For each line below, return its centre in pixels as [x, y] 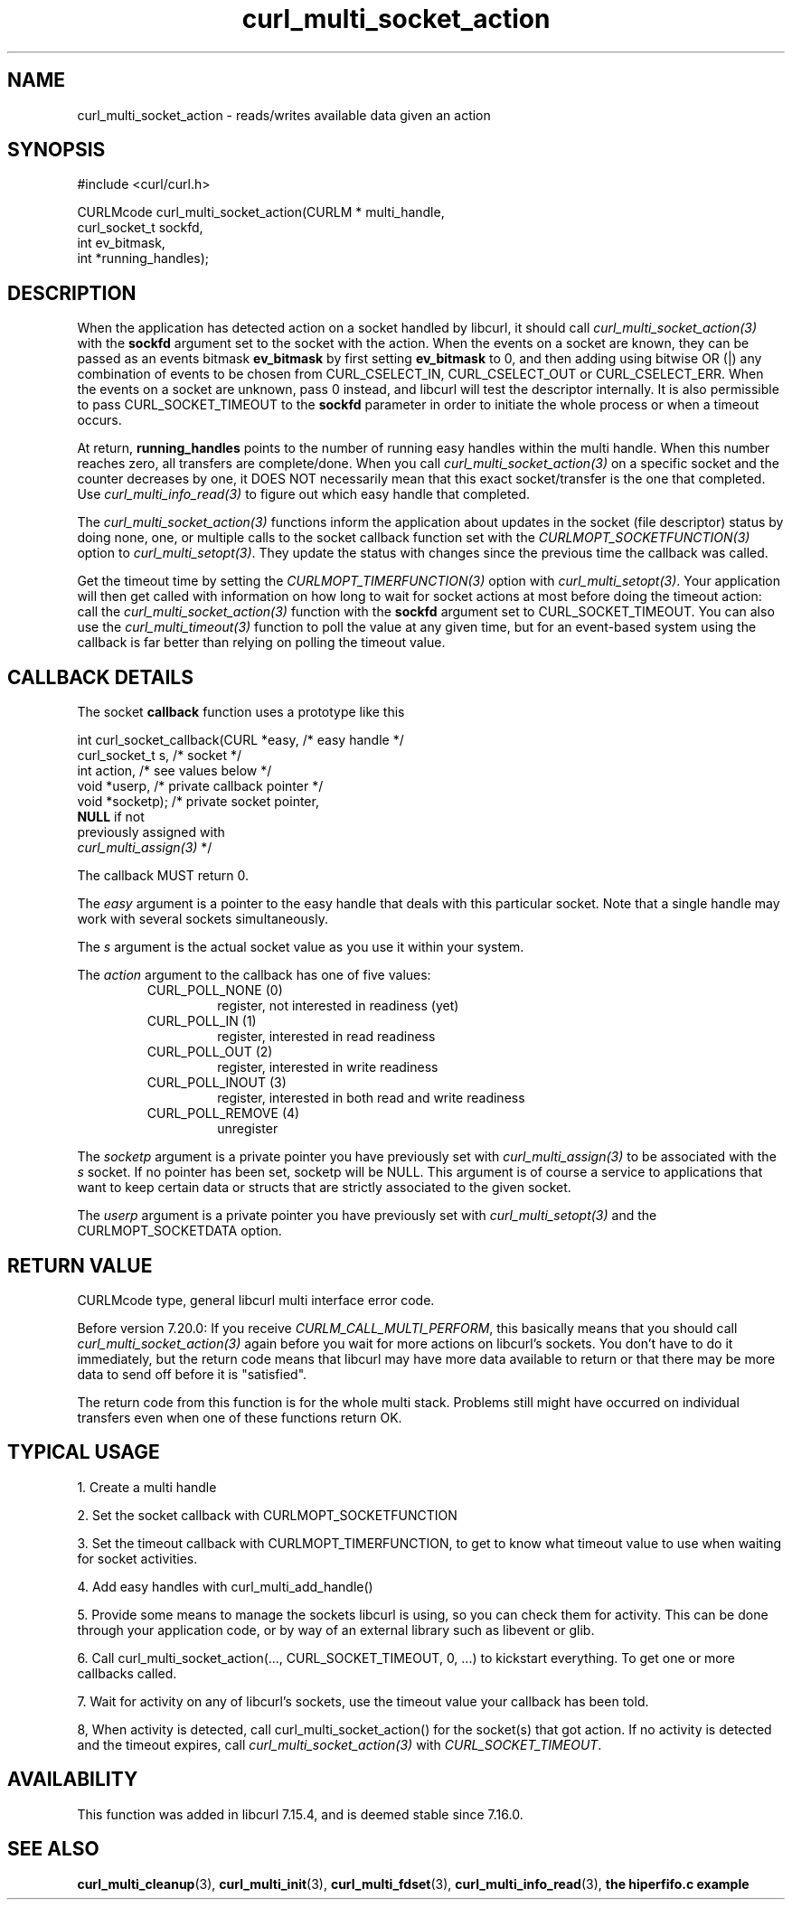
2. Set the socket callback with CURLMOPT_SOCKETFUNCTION [267, 1515]
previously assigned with [151, 832]
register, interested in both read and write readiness [371, 1098]
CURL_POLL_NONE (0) [215, 991]
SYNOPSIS [57, 150]
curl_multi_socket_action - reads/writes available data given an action [284, 115]
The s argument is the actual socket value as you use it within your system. [301, 947]
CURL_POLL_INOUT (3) [217, 1083]
